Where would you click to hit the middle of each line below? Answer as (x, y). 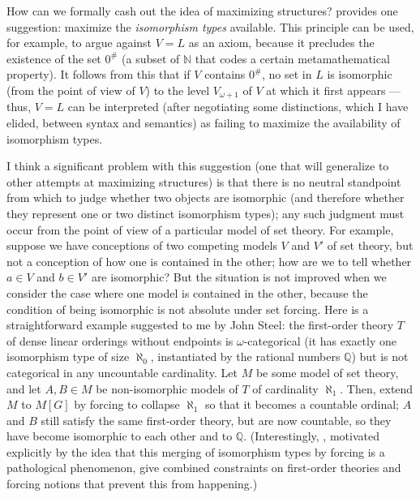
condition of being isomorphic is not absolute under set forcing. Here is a (188, 309)
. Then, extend (377, 388)
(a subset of (151, 58)
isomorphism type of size (68, 356)
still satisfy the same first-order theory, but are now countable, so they (216, 420)
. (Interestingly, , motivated (311, 436)
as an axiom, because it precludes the (281, 43)
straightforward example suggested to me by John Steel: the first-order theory (200, 325)
